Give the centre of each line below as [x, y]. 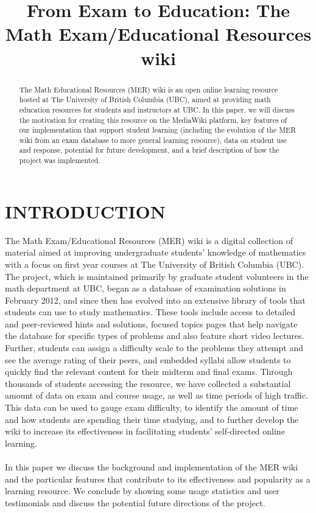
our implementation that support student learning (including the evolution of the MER [157, 130]
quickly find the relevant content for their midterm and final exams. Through [149, 372]
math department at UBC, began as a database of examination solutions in [146, 288]
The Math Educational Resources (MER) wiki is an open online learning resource [149, 89]
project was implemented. [60, 160]
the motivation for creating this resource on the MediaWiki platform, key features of [153, 120]
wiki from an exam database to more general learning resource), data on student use [153, 140]
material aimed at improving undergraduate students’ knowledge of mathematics [156, 252]
